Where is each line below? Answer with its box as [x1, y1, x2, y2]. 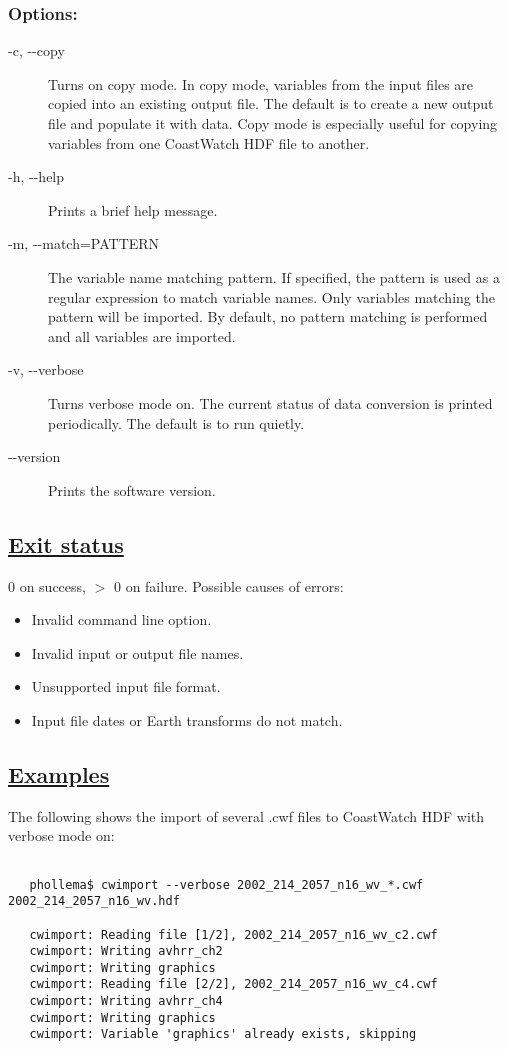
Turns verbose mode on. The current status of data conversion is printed [48, 392, 493, 413]
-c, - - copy [8, 40, 65, 61]
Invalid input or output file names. [31, 642, 244, 663]
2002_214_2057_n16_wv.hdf [8, 894, 180, 909]
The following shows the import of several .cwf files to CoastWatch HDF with [8, 805, 485, 826]
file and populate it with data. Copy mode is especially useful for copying [48, 113, 498, 133]
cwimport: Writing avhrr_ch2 [29, 944, 223, 959]
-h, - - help [8, 166, 65, 187]
